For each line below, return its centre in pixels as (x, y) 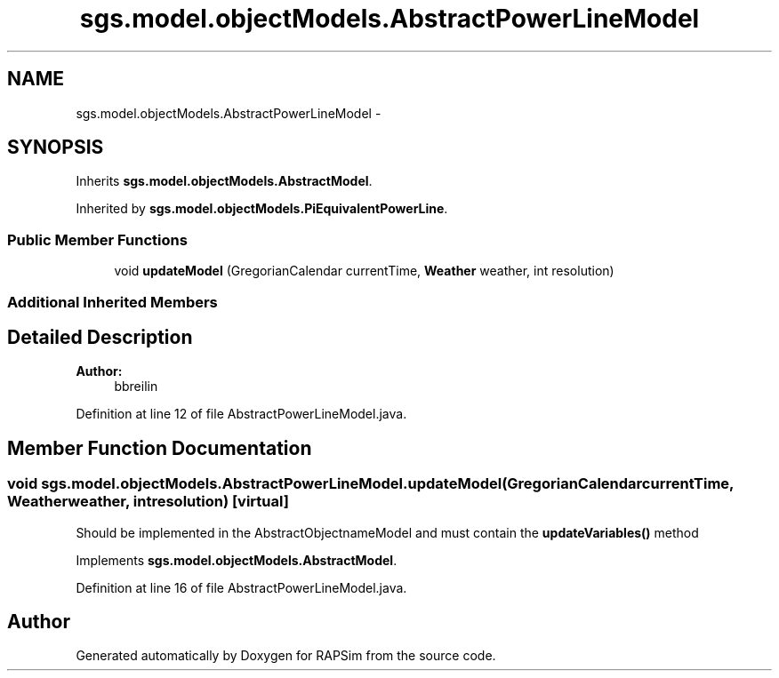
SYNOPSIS (56, 148)
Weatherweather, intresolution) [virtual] (148, 502)
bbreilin (136, 387)
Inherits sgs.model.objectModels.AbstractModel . (224, 181)
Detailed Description (100, 337)
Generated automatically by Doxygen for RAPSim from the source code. (286, 656)
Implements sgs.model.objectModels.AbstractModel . (237, 560)
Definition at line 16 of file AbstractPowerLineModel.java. (241, 587)
